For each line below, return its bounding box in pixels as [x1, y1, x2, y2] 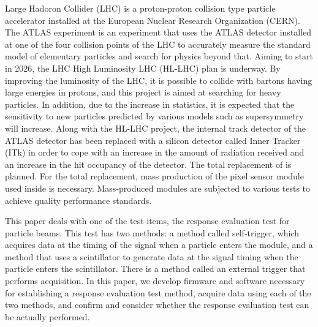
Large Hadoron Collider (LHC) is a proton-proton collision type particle [5, 2, 276, 14]
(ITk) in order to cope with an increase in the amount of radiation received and [5, 146, 305, 159]
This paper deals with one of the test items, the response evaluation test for [5, 214, 290, 227]
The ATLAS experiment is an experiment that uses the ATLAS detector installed [5, 26, 312, 39]
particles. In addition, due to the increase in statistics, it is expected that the [5, 97, 295, 110]
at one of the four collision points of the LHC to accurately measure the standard [5, 37, 311, 50]
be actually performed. [5, 310, 90, 323]
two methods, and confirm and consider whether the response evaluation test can [5, 298, 309, 311]
